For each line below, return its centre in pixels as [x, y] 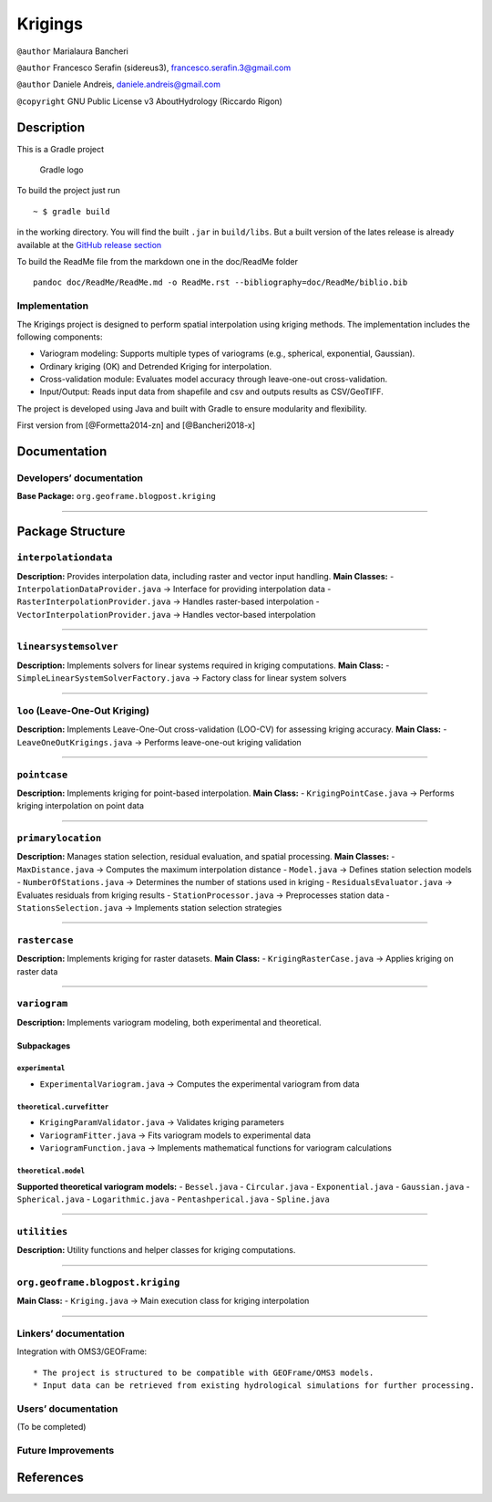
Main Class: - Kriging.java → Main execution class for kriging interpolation [163, 1301]
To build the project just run [68, 191]
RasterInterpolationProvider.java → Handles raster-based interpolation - [168, 601]
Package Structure [71, 532]
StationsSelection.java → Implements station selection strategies [149, 908]
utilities [42, 1231]
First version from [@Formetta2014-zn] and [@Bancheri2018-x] [136, 425]
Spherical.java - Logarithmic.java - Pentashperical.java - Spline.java [173, 1199]
